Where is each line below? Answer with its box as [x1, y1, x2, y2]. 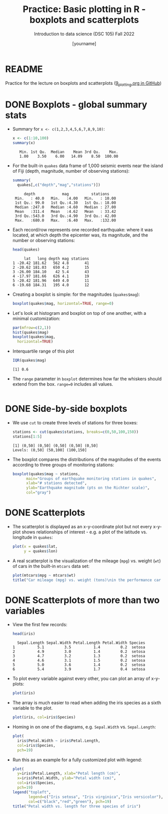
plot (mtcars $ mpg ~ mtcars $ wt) [12, 572, 76, 578]
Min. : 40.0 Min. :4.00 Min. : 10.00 [15, 196, 116, 201]
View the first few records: [12, 622, 68, 628]
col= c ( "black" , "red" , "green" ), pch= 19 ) [28, 799, 112, 804]
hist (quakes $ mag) [12, 330, 49, 335]
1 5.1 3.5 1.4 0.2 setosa [12, 645, 145, 650]
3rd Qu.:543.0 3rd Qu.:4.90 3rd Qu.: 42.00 [15, 213, 116, 218]
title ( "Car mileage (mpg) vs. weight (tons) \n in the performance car [12, 577, 161, 583]
